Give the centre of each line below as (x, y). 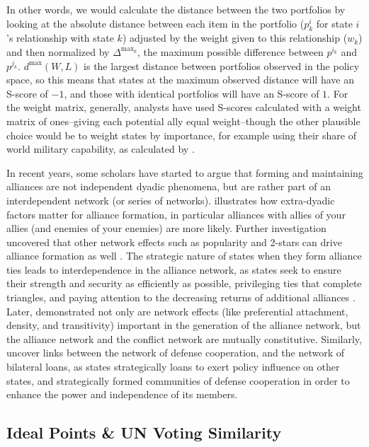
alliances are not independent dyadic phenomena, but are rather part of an (169, 186)
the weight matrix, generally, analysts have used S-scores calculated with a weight (184, 107)
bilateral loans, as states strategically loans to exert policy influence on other (173, 367)
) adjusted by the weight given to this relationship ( (235, 38)
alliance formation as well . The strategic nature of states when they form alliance (184, 256)
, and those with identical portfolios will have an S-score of (192, 93)
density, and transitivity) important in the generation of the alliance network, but (184, 325)
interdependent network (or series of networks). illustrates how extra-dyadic (171, 200)
